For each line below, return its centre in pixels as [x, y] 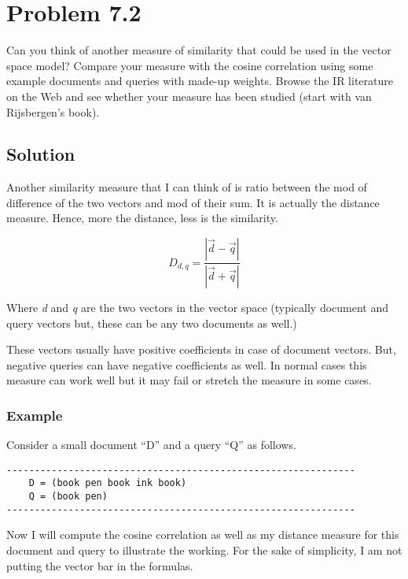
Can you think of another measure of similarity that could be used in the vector [199, 50]
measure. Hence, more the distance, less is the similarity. [142, 218]
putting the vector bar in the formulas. [100, 565]
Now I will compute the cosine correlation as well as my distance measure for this [203, 534]
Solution [41, 154]
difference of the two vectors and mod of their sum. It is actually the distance [193, 202]
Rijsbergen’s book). [53, 111]
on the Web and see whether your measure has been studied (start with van [189, 96]
